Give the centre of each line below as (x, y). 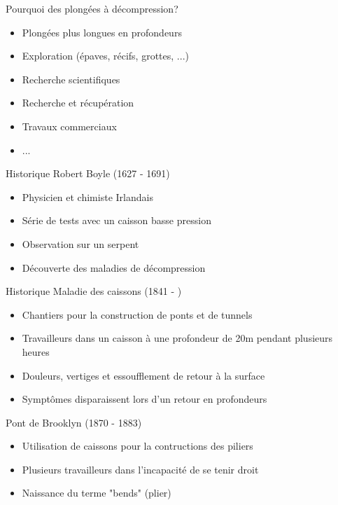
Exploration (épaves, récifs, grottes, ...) (105, 56)
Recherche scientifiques (71, 79)
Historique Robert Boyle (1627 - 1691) (88, 173)
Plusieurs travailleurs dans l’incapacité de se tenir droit (140, 469)
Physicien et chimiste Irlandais (87, 196)
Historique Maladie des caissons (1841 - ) (94, 291)
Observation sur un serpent (80, 243)
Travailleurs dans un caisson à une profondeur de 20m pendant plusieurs (177, 338)
